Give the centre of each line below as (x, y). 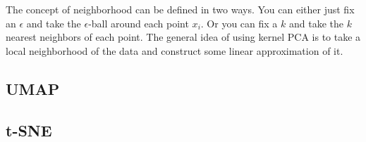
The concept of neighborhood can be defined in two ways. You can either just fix (180, 9)
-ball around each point (139, 23)
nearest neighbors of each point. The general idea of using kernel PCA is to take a (183, 37)
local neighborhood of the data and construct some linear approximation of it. (175, 50)
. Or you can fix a (239, 23)
